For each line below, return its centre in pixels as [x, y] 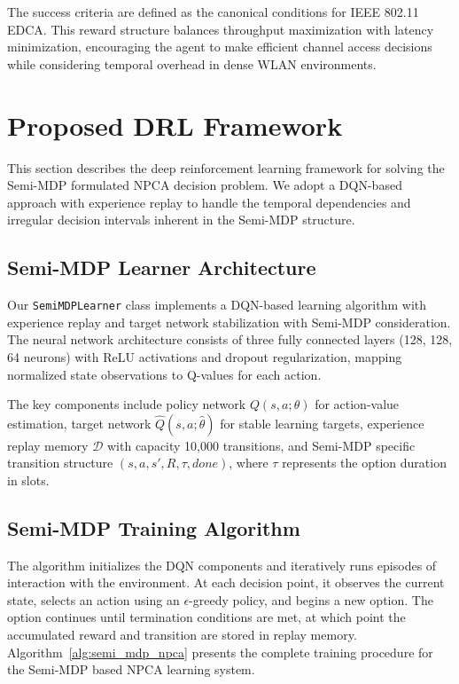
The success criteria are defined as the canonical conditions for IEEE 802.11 [213, 12]
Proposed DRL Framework [175, 125]
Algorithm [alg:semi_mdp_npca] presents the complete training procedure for [220, 652]
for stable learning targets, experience [322, 423]
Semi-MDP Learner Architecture [162, 267]
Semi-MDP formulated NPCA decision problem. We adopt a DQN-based [205, 185]
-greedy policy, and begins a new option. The [311, 599]
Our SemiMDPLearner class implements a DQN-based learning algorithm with [217, 305]
